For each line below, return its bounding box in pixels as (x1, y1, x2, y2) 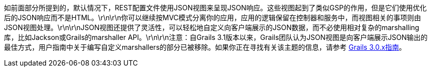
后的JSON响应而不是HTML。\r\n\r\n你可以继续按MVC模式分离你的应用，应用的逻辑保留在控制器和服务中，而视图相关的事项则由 (4, 13, 421, 22)
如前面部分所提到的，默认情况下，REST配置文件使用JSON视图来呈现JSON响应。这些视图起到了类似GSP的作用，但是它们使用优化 (4, 3, 427, 12)
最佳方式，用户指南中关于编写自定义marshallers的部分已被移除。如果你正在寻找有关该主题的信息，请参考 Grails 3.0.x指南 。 (4, 43, 406, 51)
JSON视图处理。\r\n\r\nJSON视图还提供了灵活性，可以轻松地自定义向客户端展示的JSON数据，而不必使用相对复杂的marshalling (4, 23, 420, 32)
